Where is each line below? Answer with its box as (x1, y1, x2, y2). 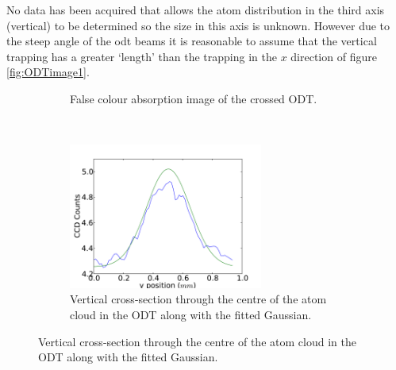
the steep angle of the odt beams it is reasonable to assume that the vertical (6, 33, 377, 49)
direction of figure (290, 48, 377, 64)
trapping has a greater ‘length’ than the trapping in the (6, 48, 277, 64)
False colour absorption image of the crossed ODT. (70, 90, 317, 106)
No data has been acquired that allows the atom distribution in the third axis (6, 2, 385, 17)
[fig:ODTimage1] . (6, 64, 90, 80)
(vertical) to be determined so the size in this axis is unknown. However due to (6, 17, 390, 33)
